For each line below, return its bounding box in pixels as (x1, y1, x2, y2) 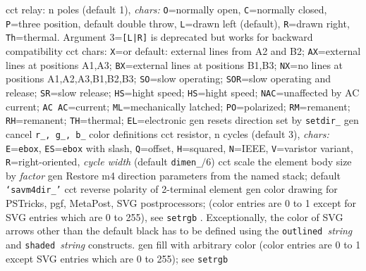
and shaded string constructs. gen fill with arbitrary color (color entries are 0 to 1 (6, 237, 361, 252)
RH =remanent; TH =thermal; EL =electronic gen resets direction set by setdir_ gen (6, 113, 359, 127)
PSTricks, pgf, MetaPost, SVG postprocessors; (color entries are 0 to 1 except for (6, 196, 357, 210)
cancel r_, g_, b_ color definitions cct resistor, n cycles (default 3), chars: (6, 126, 329, 141)
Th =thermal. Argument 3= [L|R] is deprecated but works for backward (6, 30, 313, 44)
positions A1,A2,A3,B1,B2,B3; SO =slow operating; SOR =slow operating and (6, 71, 331, 86)
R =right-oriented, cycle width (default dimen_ (6, 154, 202, 169)
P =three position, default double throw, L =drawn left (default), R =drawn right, (6, 15, 350, 30)
